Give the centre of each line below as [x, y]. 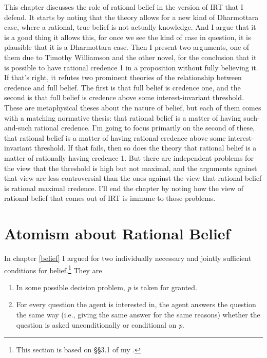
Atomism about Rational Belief [117, 233]
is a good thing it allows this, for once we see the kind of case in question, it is [128, 37]
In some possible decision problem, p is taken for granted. [107, 287]
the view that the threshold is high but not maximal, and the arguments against [131, 168]
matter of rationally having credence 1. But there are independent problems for [129, 157]
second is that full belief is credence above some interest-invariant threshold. [124, 97]
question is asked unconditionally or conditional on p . [100, 324]
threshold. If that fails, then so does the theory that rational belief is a [145, 148]
